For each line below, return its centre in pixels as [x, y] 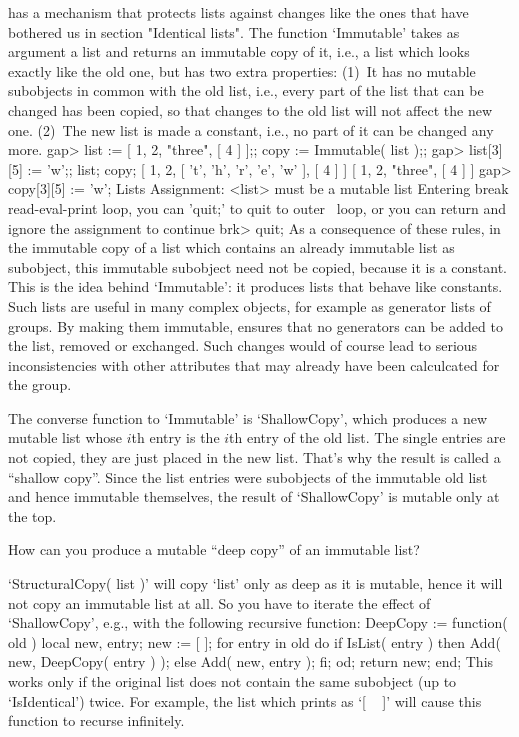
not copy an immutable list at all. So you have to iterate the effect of [219, 602]
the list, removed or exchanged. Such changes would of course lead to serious [243, 345]
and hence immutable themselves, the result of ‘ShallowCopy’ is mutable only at [254, 496]
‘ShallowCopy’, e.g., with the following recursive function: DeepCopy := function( [258, 622]
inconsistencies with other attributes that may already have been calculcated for [254, 364]
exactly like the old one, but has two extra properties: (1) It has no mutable [242, 70]
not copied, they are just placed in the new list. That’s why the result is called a [254, 457]
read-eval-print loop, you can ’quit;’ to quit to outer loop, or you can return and [257, 207]
